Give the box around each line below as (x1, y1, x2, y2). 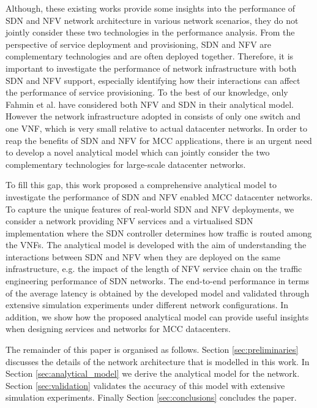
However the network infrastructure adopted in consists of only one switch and (6, 110, 301, 123)
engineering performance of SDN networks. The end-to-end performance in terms (6, 274, 310, 287)
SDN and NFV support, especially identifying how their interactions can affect (6, 74, 300, 86)
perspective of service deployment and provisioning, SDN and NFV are (6, 37, 272, 50)
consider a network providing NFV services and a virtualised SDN (6, 214, 253, 227)
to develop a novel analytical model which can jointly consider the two (6, 146, 270, 159)
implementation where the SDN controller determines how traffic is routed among (6, 226, 312, 239)
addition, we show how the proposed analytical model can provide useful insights (6, 310, 309, 323)
